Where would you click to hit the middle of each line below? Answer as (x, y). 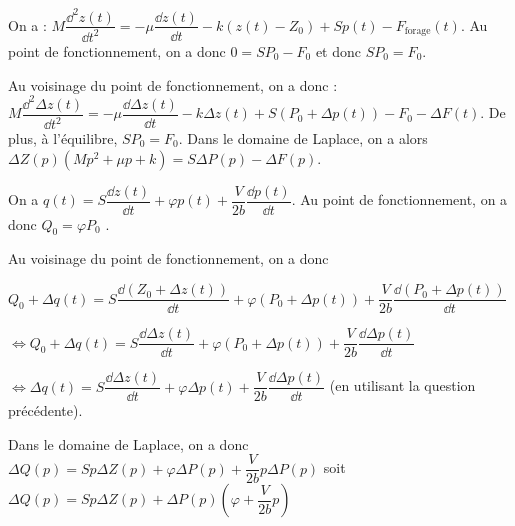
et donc (338, 50)
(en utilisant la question (402, 385)
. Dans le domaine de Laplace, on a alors (303, 138)
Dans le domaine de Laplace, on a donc (128, 443)
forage (417, 31)
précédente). (45, 410)
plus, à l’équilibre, (63, 138)
